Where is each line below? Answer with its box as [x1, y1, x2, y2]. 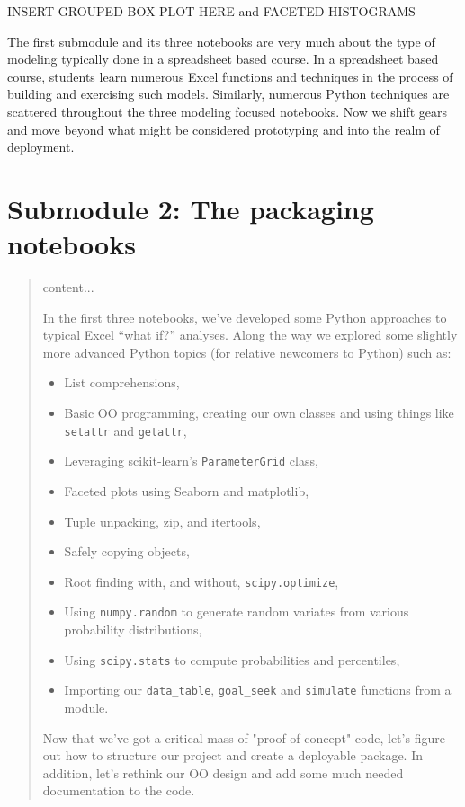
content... [42, 278, 94, 297]
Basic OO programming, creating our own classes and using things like [64, 403, 454, 422]
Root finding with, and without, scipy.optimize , [64, 572, 339, 590]
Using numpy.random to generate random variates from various [64, 602, 409, 621]
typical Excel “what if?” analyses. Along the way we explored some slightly [42, 325, 458, 344]
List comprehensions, [64, 373, 180, 392]
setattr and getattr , [64, 421, 187, 439]
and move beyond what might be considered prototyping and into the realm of [7, 120, 440, 138]
